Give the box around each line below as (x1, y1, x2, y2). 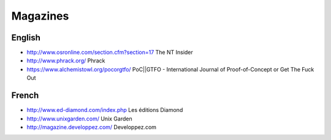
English (11, 32, 41, 43)
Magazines (11, 9, 69, 23)
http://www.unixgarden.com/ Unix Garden (26, 115, 132, 122)
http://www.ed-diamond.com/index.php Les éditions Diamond (26, 106, 183, 114)
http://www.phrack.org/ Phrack (26, 57, 105, 64)
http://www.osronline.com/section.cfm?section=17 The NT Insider (26, 49, 193, 56)
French (11, 90, 39, 101)
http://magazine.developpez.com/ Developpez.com (26, 123, 156, 131)
